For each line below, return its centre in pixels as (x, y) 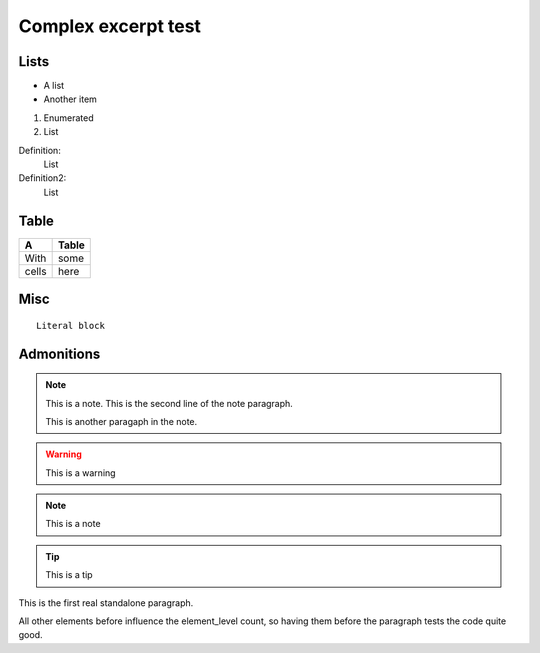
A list (54, 86)
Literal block (70, 325)
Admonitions (59, 353)
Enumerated (68, 117)
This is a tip (69, 575)
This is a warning (80, 472)
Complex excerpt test (110, 26)
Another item (70, 99)
